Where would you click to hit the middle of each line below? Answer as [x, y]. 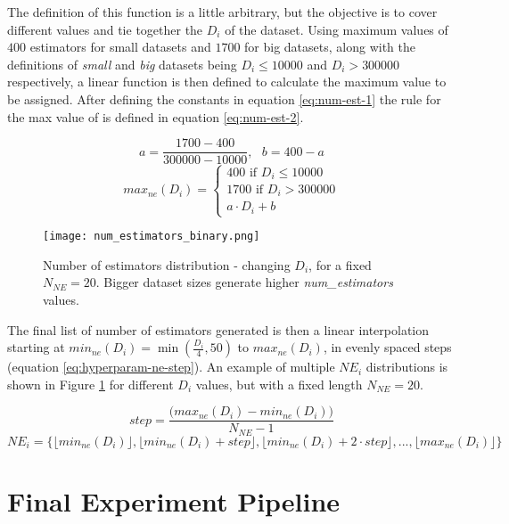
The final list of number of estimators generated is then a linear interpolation [218, 329]
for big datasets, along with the [330, 47]
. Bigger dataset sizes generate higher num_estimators [244, 282]
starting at [36, 347]
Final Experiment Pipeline [174, 501]
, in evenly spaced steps [387, 347]
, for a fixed [340, 264]
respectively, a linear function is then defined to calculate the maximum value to [227, 82]
